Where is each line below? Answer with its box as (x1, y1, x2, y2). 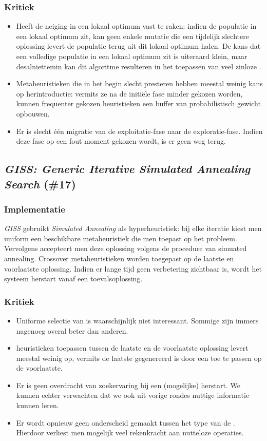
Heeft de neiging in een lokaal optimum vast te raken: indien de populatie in (16, 21, 257, 31)
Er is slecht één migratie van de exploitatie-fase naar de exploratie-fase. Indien (16, 125, 263, 136)
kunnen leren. (16, 400, 59, 411)
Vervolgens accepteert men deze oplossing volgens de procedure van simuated (4, 243, 247, 254)
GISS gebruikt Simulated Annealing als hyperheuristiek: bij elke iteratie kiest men (4, 223, 262, 234)
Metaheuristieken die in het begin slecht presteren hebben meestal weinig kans (16, 78, 263, 89)
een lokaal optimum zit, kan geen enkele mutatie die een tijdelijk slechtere (16, 30, 249, 41)
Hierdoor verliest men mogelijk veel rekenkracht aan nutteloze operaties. (16, 427, 244, 438)
